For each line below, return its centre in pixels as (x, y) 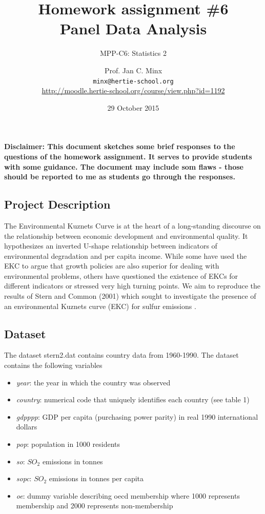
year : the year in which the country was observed (93, 382)
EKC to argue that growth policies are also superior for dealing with (112, 266)
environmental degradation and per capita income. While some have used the (126, 255)
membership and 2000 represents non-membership (95, 506)
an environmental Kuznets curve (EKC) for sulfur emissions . (100, 306)
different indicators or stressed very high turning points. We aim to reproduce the (132, 286)
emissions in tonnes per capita (96, 478)
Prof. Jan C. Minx (133, 70)
